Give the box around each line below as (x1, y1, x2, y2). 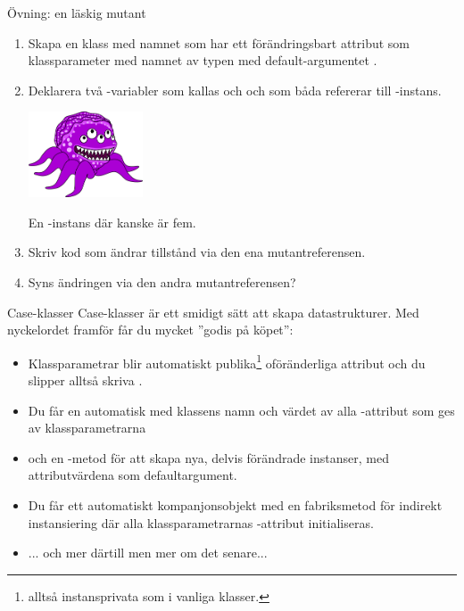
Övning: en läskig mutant (7, 4, 146, 21)
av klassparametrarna (28, 418, 146, 437)
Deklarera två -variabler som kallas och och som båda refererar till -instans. (28, 80, 442, 99)
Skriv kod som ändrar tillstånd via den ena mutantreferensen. (28, 243, 366, 261)
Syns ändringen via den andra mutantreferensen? (28, 273, 296, 291)
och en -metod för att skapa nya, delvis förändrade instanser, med (28, 448, 389, 467)
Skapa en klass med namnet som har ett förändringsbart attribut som (28, 33, 410, 52)
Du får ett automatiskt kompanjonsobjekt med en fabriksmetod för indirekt (28, 496, 443, 514)
